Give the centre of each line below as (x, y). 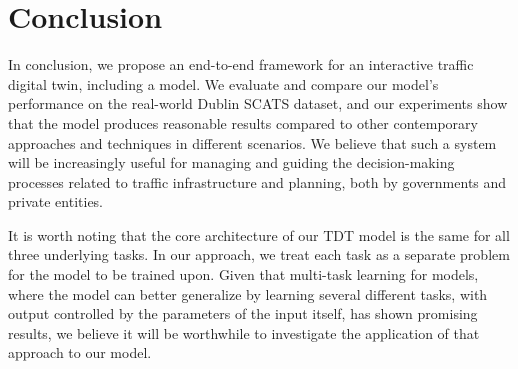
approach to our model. (80, 352)
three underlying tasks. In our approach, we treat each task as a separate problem (259, 254)
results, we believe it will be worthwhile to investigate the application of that (244, 332)
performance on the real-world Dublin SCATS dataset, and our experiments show (258, 103)
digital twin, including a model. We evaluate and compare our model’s (223, 83)
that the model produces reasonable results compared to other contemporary (243, 122)
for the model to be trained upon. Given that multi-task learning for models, (243, 274)
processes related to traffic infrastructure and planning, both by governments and (257, 181)
